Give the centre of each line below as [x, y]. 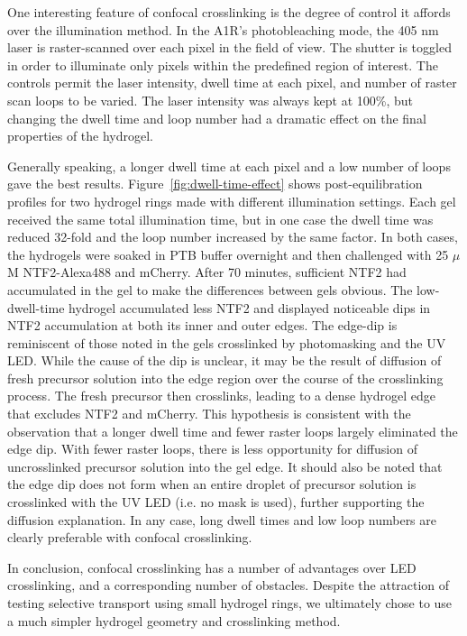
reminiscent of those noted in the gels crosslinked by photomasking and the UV [227, 342]
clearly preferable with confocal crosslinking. [130, 537]
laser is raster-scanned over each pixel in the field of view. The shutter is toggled [229, 47]
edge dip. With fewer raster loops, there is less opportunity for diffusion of [212, 449]
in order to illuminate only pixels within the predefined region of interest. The [223, 65]
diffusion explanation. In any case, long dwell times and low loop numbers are [222, 519]
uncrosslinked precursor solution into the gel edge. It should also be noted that [225, 466]
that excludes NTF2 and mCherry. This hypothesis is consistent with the [209, 414]
